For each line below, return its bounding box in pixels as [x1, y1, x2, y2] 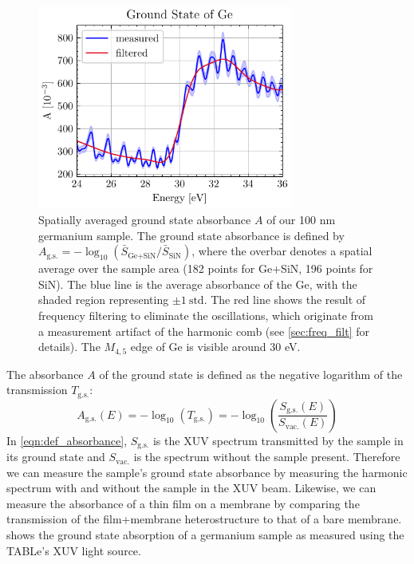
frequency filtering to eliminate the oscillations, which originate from [38, 306, 373, 323]
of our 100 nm [266, 211, 336, 227]
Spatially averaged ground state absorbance [38, 211, 251, 227]
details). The [38, 338, 101, 355]
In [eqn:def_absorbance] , [6, 432, 128, 448]
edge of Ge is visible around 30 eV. [130, 338, 301, 355]
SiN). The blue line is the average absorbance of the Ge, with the [38, 275, 357, 292]
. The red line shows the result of [203, 291, 366, 308]
